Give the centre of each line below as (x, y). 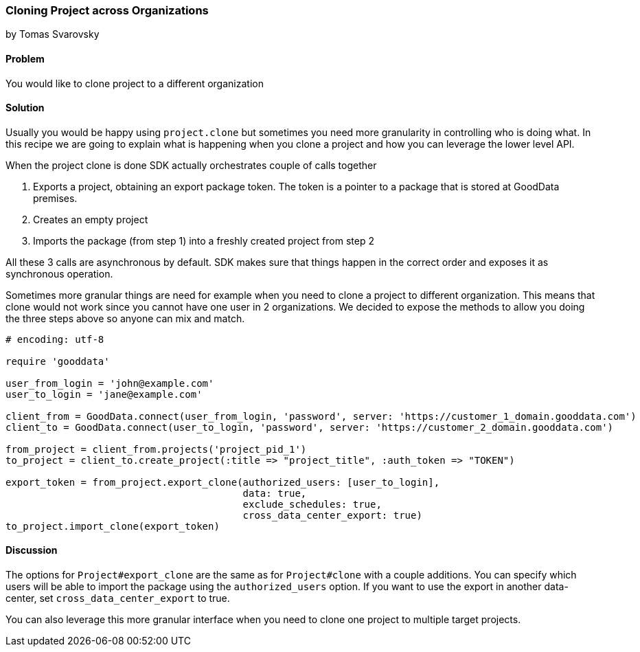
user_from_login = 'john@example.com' (110, 383)
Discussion (32, 550)
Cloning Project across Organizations (107, 10)
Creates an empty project (91, 219)
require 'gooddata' (58, 361)
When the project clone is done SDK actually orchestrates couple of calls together (191, 165)
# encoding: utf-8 (55, 339)
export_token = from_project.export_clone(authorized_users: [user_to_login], (223, 482)
